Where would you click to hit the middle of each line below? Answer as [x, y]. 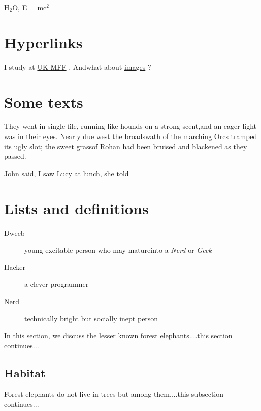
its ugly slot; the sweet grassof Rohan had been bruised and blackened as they [126, 146]
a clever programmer [57, 284]
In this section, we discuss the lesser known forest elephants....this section [118, 335]
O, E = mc [29, 7]
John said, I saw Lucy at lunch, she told [67, 173]
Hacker [15, 267]
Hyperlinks [43, 42]
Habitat [25, 373]
